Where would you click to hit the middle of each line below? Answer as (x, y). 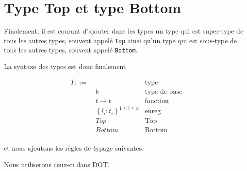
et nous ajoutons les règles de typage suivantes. (74, 148)
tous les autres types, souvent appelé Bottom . (71, 50)
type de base (164, 92)
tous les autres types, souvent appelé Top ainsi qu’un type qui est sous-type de (120, 40)
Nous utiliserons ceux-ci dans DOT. (57, 164)
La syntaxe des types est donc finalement (65, 66)
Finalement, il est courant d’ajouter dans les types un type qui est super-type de (124, 31)
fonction (157, 101)
